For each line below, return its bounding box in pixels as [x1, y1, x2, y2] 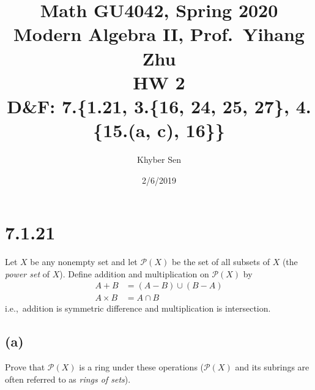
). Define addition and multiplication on [59, 267, 209, 280]
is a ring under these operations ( [79, 361, 204, 373]
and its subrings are [235, 361, 309, 373]
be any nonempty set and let [30, 255, 138, 268]
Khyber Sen [136, 153, 181, 166]
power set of [5, 267, 50, 280]
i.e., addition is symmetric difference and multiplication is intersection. [5, 302, 271, 315]
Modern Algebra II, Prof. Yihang [13, 21, 305, 47]
